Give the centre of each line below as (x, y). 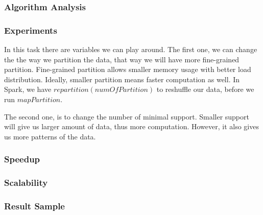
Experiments (31, 30)
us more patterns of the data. (50, 136)
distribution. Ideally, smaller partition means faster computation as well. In (122, 79)
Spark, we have (28, 89)
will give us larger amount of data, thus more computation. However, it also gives (131, 126)
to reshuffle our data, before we (205, 89)
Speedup (22, 159)
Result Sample (34, 206)
